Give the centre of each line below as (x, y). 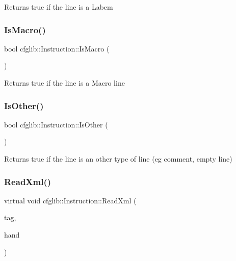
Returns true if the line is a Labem (59, 7)
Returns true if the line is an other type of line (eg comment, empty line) (118, 159)
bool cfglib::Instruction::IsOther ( (56, 124)
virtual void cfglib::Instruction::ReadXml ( (70, 200)
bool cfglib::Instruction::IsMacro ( (57, 48)
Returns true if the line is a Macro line (64, 83)
